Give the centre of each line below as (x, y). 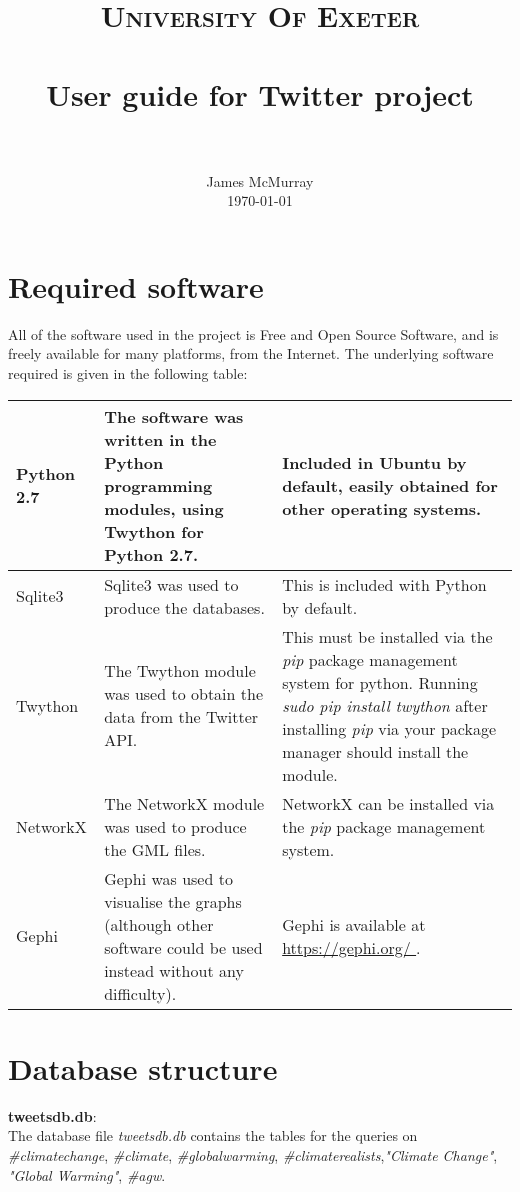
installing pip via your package (389, 728)
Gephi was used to (168, 878)
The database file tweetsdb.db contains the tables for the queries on (213, 1135)
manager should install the (375, 751)
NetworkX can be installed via (388, 803)
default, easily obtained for (390, 485)
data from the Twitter (181, 717)
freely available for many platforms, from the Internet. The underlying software (251, 353)
